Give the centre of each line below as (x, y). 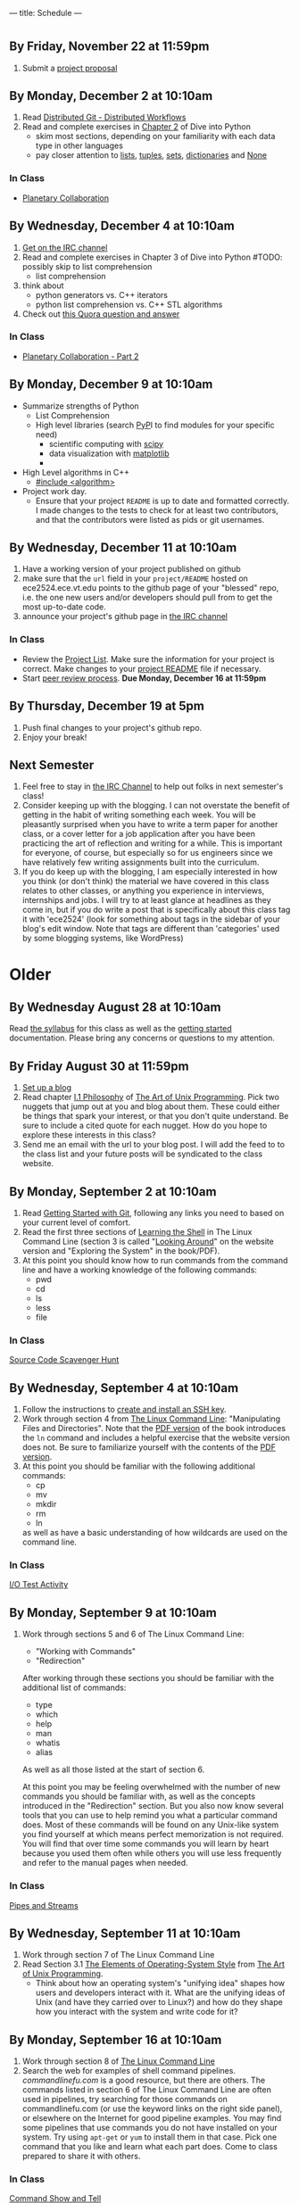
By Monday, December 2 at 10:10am (111, 96)
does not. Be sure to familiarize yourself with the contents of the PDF (149, 1447)
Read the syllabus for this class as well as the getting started (120, 1029)
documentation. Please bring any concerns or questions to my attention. (142, 1038)
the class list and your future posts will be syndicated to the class (142, 1154)
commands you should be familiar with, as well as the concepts (139, 1796)
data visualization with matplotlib (109, 453)
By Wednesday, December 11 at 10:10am (123, 548)
